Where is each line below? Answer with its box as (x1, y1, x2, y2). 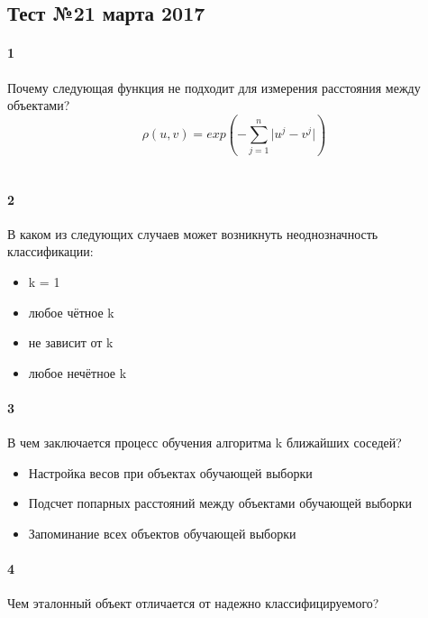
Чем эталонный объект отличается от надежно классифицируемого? (7, 594, 379, 613)
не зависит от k (28, 333, 114, 352)
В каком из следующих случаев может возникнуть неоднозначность (7, 224, 378, 243)
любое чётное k (28, 302, 114, 321)
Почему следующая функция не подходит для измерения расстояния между (7, 78, 421, 97)
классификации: (7, 242, 94, 261)
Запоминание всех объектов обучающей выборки (28, 524, 296, 543)
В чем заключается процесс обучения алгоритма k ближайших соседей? (7, 433, 402, 452)
